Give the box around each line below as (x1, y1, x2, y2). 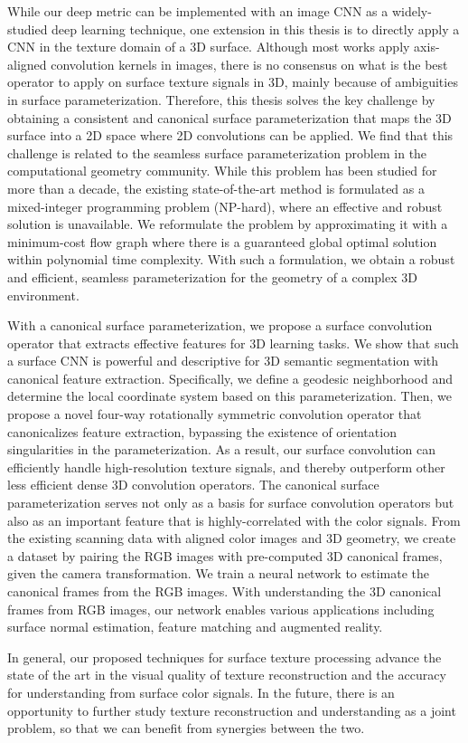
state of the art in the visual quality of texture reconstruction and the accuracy (7, 665, 446, 684)
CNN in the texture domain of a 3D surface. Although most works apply (7, 37, 410, 56)
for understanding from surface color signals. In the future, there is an (7, 682, 395, 701)
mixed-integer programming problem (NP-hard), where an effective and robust (7, 196, 443, 215)
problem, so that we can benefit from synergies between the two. (7, 719, 365, 738)
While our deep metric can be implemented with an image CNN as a (7, 2, 388, 20)
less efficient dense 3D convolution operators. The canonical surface (7, 475, 379, 494)
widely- (391, 2, 432, 20)
